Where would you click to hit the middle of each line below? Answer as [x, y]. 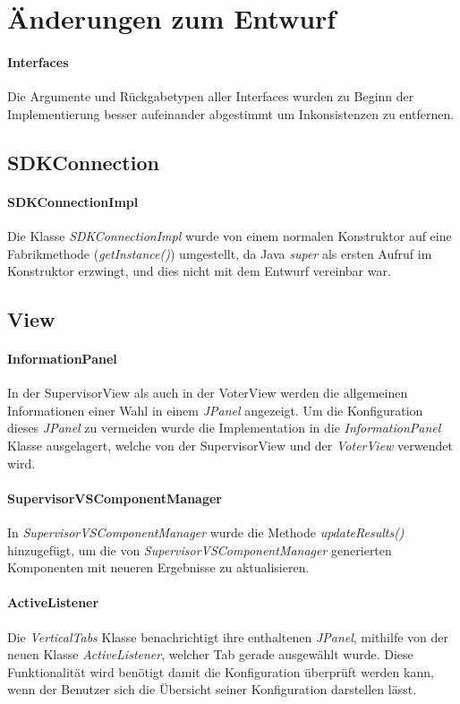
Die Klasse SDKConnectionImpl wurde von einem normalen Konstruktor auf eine [230, 235]
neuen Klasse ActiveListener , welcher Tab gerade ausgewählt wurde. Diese [210, 654]
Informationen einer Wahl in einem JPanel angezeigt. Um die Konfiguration [215, 410]
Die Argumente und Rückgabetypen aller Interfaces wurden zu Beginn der [211, 96]
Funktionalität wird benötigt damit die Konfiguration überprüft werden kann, [221, 671]
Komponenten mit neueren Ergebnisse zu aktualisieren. [158, 567]
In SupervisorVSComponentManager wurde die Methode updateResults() [206, 532]
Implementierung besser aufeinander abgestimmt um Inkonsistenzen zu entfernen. [231, 113]
